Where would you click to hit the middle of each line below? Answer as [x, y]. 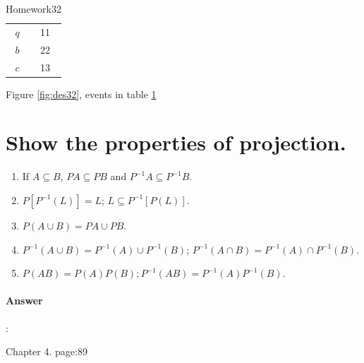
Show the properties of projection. [176, 142]
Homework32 [34, 8]
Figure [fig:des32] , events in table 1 [81, 94]
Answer [24, 300]
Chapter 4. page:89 [47, 351]
